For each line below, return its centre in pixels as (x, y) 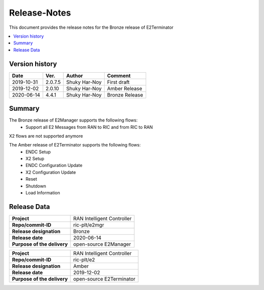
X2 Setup (35, 159)
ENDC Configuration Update (54, 166)
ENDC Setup (38, 152)
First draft (118, 82)
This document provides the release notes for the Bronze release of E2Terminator (91, 27)
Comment (119, 76)
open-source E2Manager (102, 244)
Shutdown (36, 186)
